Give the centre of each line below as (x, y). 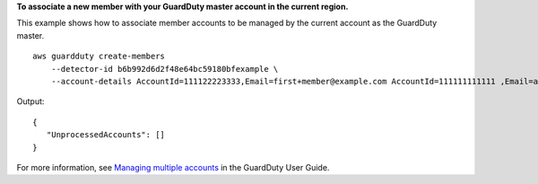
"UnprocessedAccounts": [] (106, 135)
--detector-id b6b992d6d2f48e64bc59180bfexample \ (165, 69)
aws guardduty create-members (99, 57)
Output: (30, 101)
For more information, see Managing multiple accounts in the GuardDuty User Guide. (173, 167)
